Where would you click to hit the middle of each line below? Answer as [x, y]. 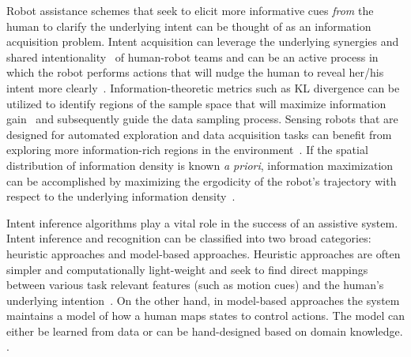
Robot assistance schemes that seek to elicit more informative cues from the [190, 10]
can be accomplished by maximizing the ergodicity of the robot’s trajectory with [202, 180]
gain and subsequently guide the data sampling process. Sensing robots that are [202, 119]
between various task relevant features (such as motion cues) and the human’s [195, 285]
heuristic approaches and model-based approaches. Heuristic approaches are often [204, 253]
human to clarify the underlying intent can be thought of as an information [189, 26]
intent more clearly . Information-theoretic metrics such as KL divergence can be [203, 87]
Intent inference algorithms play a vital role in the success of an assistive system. [202, 222]
